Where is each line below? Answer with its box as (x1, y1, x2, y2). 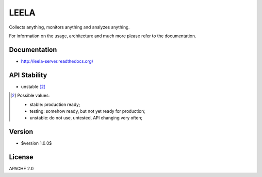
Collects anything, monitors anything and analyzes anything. (9, 24, 130, 30)
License (9, 153, 33, 162)
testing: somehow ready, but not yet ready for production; (30, 108, 146, 114)
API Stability (9, 71, 47, 79)
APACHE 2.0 (9, 166, 34, 172)
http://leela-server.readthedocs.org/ (21, 58, 94, 64)
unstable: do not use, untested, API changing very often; (30, 115, 143, 121)
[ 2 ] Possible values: (10, 92, 50, 99)
